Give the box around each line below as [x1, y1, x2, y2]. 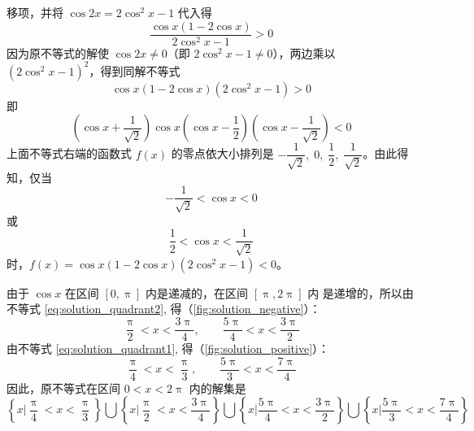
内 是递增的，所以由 [307, 284, 414, 301]
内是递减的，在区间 [146, 284, 249, 301]
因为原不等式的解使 [7, 44, 109, 61]
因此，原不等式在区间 [7, 379, 120, 396]
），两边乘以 [272, 44, 336, 61]
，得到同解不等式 [89, 62, 180, 79]
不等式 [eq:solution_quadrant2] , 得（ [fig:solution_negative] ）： [7, 300, 321, 317]
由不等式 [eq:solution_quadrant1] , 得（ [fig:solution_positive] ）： [7, 340, 330, 357]
